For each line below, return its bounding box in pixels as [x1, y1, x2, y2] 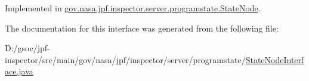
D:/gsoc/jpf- [5, 42, 50, 54]
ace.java [5, 65, 33, 77]
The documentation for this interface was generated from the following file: [5, 21, 279, 34]
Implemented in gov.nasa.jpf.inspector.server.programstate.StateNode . [5, 2, 261, 14]
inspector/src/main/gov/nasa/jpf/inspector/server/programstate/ [5, 53, 246, 66]
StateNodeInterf [245, 53, 304, 66]
